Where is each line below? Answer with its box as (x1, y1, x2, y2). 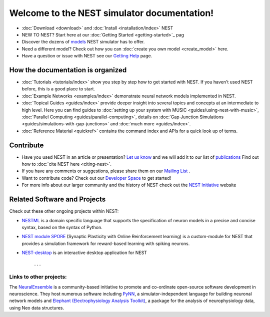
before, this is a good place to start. (21, 86, 95, 92)
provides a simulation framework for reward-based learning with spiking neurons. (21, 240, 190, 247)
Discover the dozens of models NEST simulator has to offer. (21, 39, 145, 45)
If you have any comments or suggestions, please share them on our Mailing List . (21, 168, 190, 174)
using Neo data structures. (9, 305, 64, 311)
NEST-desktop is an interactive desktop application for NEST (21, 250, 147, 256)
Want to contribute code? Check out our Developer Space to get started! (21, 175, 171, 181)
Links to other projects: (9, 274, 67, 281)
